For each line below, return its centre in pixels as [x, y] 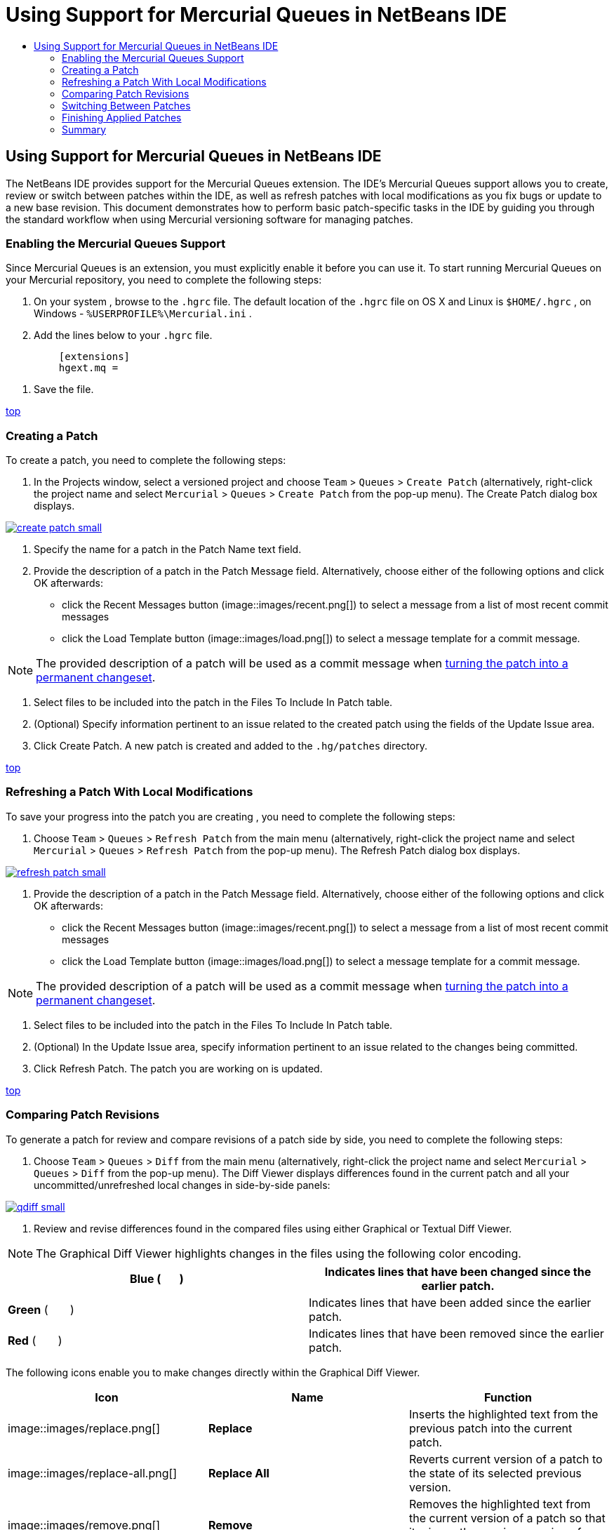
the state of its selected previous [495, 1473]
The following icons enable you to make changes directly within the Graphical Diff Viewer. [213, 1372]
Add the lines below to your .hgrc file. [123, 335]
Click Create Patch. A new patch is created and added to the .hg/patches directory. [231, 746]
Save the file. [64, 390]
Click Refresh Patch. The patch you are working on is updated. [178, 1068]
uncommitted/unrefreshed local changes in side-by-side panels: [182, 1185]
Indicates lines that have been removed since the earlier [456, 1333]
